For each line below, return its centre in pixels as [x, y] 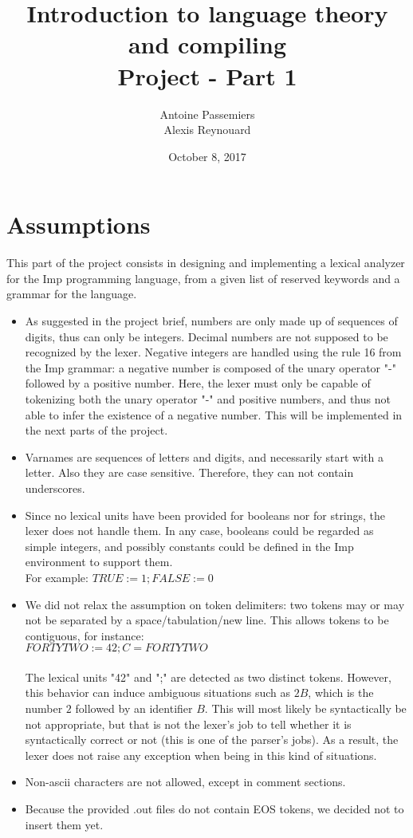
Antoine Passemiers [207, 114]
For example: [57, 577]
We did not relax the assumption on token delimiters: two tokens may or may [215, 604]
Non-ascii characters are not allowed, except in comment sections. [185, 782]
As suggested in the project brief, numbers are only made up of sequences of [211, 321]
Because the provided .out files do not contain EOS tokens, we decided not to [214, 809]
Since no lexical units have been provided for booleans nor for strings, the [205, 515]
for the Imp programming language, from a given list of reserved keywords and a [203, 278]
